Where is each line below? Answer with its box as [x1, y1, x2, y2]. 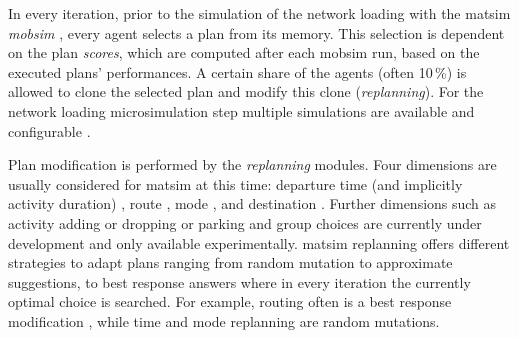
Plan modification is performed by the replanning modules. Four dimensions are [8, 154, 497, 175]
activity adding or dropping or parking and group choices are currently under [8, 212, 482, 233]
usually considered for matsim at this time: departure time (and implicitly [8, 173, 463, 194]
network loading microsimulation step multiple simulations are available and [8, 100, 475, 121]
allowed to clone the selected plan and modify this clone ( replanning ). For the [8, 81, 484, 102]
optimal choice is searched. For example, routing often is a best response [8, 291, 452, 312]
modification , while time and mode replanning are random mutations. [8, 310, 440, 331]
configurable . [8, 120, 91, 141]
